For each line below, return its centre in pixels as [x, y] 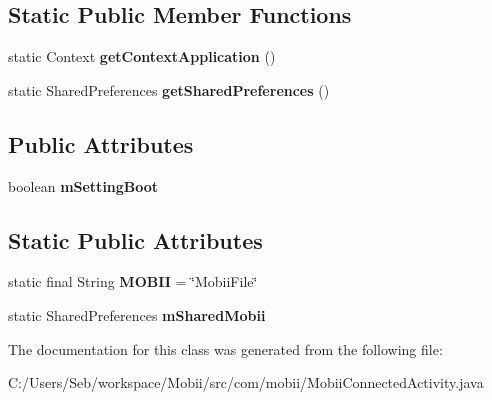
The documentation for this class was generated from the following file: [225, 348]
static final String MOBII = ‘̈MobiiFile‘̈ [133, 281]
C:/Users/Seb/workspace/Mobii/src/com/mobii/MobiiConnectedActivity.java [246, 382]
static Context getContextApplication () [142, 56]
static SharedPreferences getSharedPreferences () [169, 89]
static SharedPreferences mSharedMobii [137, 314]
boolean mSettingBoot [83, 185]
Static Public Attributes [135, 239]
